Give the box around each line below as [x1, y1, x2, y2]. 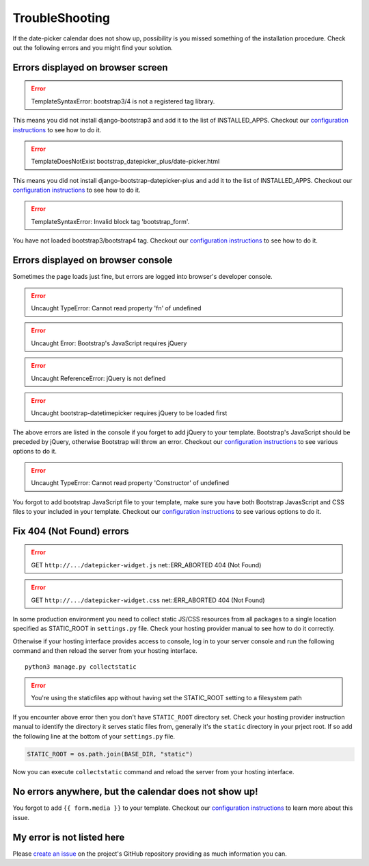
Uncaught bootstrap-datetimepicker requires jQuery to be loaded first [31, 409, 228, 417]
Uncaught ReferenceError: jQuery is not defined [31, 374, 166, 382]
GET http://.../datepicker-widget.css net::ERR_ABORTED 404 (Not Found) [31, 596, 266, 604]
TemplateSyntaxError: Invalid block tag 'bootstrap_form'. [31, 217, 190, 225]
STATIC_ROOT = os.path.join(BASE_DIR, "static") [27, 750, 193, 758]
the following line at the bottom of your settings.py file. [12, 732, 176, 740]
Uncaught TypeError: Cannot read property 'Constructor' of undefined [31, 479, 230, 487]
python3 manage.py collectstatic [25, 663, 137, 671]
